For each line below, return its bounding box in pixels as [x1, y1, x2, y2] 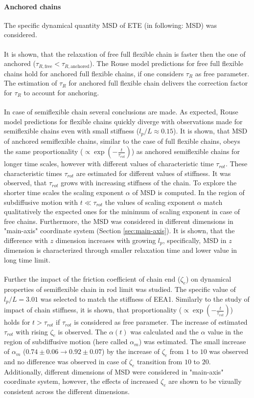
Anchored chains [4, 1, 61, 11]
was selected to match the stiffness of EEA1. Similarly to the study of [40, 293, 250, 304]
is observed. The [58, 326, 107, 336]
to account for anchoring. [23, 87, 99, 97]
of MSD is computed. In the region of [132, 187, 245, 198]
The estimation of [4, 78, 57, 88]
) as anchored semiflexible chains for [131, 146, 240, 156]
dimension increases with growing [55, 235, 156, 245]
